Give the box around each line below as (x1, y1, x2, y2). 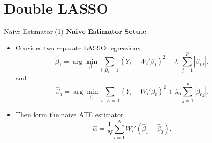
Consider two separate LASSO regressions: (15, 42, 142, 52)
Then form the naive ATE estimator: (15, 110, 125, 120)
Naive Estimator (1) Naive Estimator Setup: (4, 26, 147, 36)
